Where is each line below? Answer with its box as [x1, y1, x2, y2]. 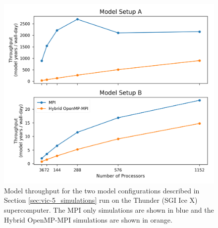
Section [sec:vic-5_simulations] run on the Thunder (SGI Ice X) [4, 195, 198, 205]
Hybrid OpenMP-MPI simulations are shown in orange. [4, 214, 172, 225]
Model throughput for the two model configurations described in [4, 185, 200, 195]
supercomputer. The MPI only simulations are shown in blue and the [4, 204, 214, 215]
